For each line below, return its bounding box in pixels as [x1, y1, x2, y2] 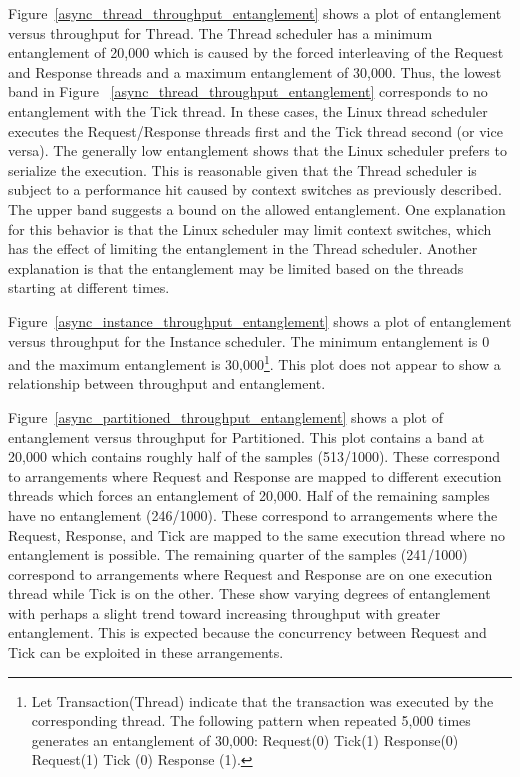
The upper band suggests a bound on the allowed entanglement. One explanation [8, 198, 506, 219]
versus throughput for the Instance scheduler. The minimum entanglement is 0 [8, 330, 490, 351]
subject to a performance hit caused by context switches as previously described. [8, 179, 502, 200]
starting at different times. [8, 277, 170, 298]
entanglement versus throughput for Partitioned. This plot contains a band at [8, 426, 485, 447]
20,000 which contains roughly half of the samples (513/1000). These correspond [8, 446, 501, 467]
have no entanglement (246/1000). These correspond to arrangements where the [8, 504, 498, 525]
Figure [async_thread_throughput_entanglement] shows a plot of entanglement [8, 3, 502, 23]
